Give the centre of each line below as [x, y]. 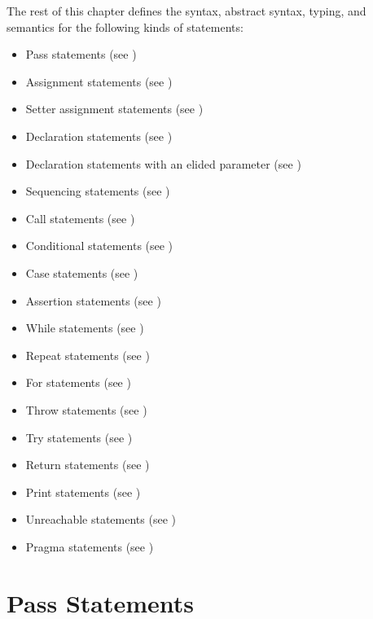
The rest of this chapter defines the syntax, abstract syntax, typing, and [186, 11]
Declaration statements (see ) [99, 136]
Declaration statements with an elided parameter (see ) [163, 163]
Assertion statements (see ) [93, 300]
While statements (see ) [85, 328]
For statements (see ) [78, 382]
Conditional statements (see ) [99, 246]
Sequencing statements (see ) [98, 191]
